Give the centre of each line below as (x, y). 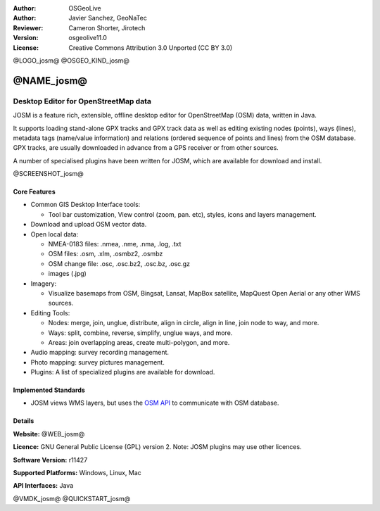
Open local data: (55, 234)
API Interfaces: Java (43, 486)
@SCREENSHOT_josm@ (48, 174)
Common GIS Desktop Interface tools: (85, 205)
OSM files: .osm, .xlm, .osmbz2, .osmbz (106, 254)
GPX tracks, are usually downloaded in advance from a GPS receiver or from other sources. (146, 148)
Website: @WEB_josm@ (49, 434)
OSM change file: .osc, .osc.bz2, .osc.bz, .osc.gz (119, 263)
